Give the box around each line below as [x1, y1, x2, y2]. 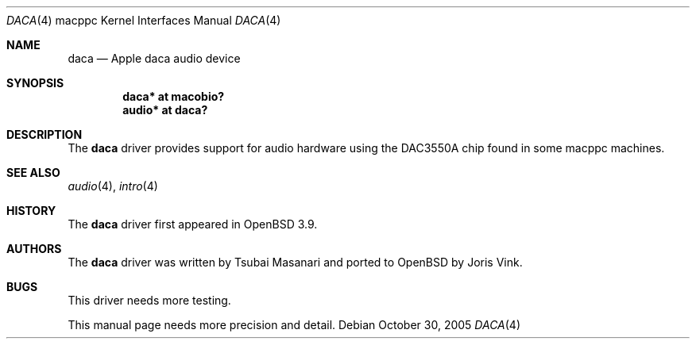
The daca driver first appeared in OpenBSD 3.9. [68, 217, 318, 231]
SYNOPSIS [6, 76, 64, 90]
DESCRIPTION [6, 128, 83, 141]
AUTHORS [6, 242, 62, 255]
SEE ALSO [6, 166, 60, 179]
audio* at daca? [122, 103, 208, 117]
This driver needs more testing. [68, 293, 231, 307]
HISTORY [6, 204, 56, 217]
